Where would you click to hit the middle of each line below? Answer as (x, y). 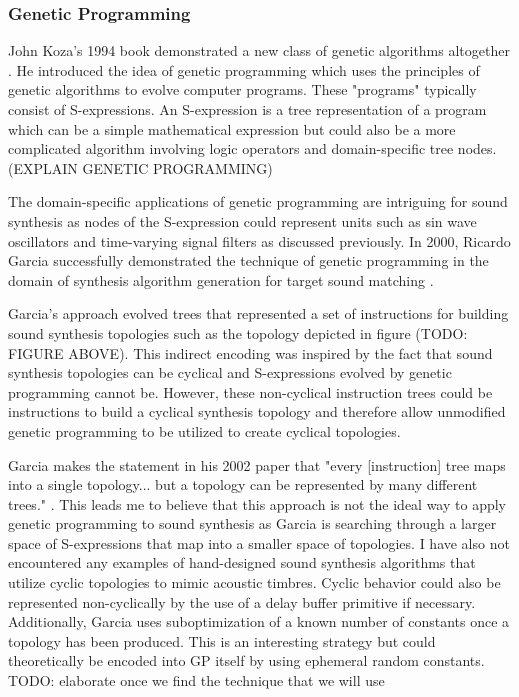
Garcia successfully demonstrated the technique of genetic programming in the (248, 260)
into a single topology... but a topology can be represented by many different (243, 484)
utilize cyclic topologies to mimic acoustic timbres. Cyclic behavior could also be (254, 582)
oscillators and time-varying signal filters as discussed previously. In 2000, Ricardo (259, 240)
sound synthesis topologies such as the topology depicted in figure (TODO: (238, 332)
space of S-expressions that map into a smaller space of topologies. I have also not (259, 542)
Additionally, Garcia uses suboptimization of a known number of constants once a (259, 621)
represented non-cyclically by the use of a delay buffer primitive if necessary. (242, 601)
